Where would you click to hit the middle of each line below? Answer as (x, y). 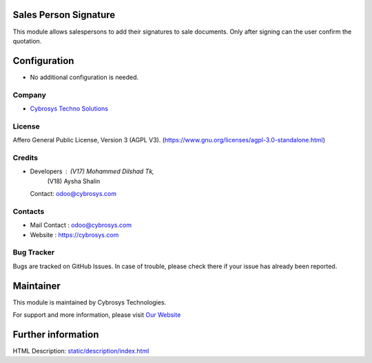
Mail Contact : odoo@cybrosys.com (81, 225)
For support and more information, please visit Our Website (97, 315)
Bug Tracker (34, 252)
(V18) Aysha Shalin (74, 181)
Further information (56, 334)
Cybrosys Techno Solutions (69, 108)
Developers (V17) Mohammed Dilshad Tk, (92, 171)
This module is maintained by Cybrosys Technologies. (90, 302)
